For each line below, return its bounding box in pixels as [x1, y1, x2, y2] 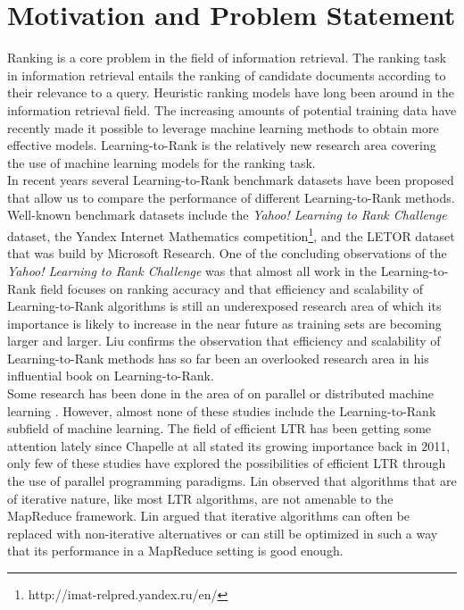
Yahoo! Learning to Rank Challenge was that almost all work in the [7, 261, 377, 280]
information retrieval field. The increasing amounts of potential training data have [7, 100, 457, 119]
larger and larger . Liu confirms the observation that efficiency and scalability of [7, 331, 441, 350]
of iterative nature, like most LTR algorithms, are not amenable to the [7, 489, 394, 507]
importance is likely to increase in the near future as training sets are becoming [7, 313, 442, 332]
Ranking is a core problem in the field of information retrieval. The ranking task [7, 48, 447, 67]
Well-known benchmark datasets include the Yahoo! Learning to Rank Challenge [7, 205, 447, 224]
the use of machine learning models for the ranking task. [7, 153, 316, 171]
